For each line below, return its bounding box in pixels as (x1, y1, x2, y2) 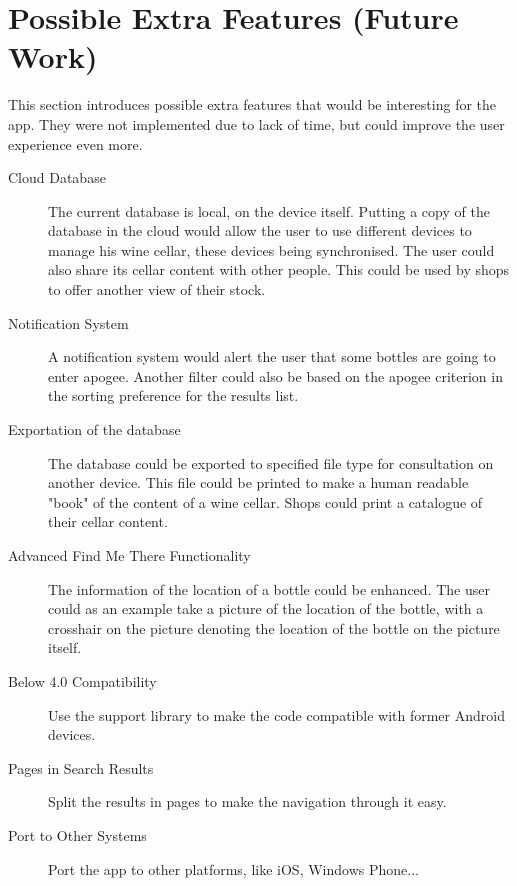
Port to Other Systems (8, 824, 147, 845)
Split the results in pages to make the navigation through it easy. (48, 791, 447, 812)
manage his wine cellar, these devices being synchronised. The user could (48, 239, 495, 260)
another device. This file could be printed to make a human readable (48, 472, 469, 493)
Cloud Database (8, 167, 106, 188)
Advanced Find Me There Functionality (8, 545, 251, 565)
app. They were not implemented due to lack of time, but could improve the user (8, 113, 505, 134)
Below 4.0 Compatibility (8, 670, 157, 691)
